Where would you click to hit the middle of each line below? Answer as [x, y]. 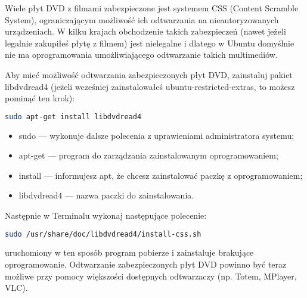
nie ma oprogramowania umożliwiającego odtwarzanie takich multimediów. [141, 55]
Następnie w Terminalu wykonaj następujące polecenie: [106, 215]
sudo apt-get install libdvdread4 [73, 117]
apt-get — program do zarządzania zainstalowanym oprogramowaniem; [148, 155]
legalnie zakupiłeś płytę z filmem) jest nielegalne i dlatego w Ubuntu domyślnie [150, 43]
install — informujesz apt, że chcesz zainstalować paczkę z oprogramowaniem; [161, 175]
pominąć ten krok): [40, 98]
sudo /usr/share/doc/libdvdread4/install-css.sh [103, 234]
